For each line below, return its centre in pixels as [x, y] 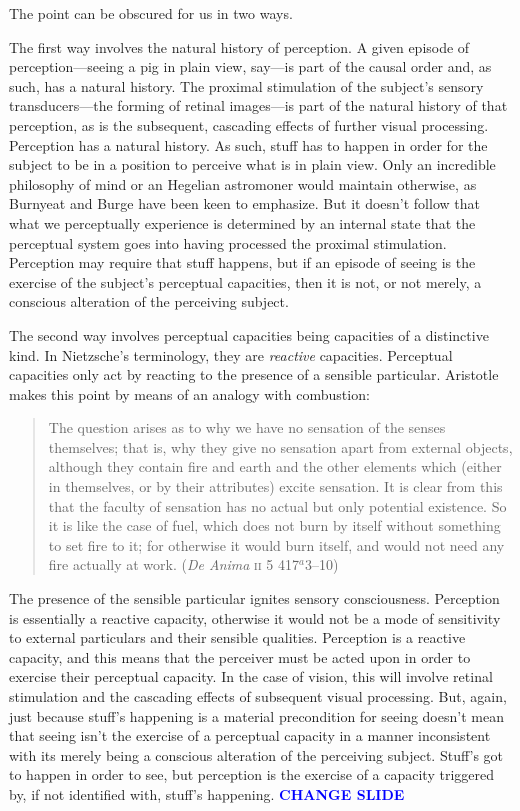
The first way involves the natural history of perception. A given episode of [239, 46]
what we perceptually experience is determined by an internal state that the [242, 222]
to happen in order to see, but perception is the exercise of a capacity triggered [252, 774]
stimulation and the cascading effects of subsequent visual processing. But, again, [258, 696]
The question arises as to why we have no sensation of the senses [247, 427]
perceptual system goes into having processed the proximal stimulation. [228, 242]
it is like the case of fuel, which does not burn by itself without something [274, 525]
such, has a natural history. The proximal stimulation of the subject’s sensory [246, 85]
